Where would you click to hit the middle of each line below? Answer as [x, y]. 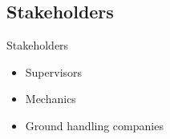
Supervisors [54, 71]
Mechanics [51, 99]
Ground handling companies [94, 125]
